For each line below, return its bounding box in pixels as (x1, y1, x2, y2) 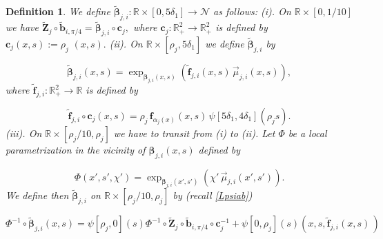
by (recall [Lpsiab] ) (173, 188, 253, 202)
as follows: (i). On (213, 4, 291, 19)
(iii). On (6, 125, 42, 140)
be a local (288, 125, 327, 140)
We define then (6, 188, 69, 202)
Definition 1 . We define (6, 4, 110, 19)
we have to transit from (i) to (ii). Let (113, 125, 275, 140)
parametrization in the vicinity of (6, 142, 146, 156)
